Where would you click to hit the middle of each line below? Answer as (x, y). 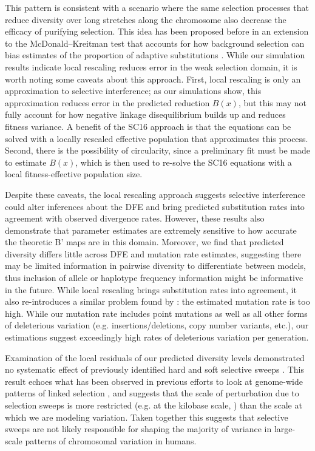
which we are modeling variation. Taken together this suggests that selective (147, 417)
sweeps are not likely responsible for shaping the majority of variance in (138, 429)
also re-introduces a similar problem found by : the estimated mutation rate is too (157, 301)
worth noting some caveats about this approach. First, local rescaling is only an (153, 79)
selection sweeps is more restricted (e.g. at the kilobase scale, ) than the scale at (154, 405)
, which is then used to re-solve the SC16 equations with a (184, 162)
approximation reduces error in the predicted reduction (107, 102)
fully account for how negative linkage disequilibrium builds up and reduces (145, 114)
